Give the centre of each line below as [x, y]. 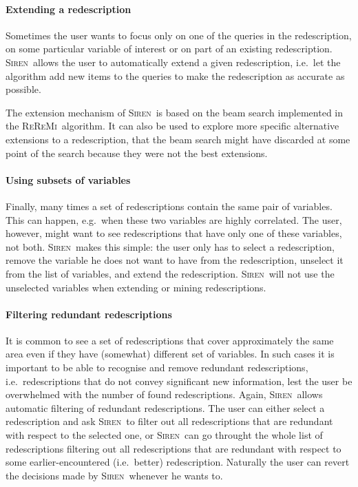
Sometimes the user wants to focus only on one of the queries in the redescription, [179, 35]
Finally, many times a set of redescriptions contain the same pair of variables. [169, 206]
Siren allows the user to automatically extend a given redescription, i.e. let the [173, 62]
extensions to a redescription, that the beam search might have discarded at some [178, 139]
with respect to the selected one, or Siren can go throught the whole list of [164, 435]
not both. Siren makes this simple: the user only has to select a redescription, [170, 246]
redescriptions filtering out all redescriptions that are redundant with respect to [173, 448]
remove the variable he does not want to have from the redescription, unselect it [175, 260]
